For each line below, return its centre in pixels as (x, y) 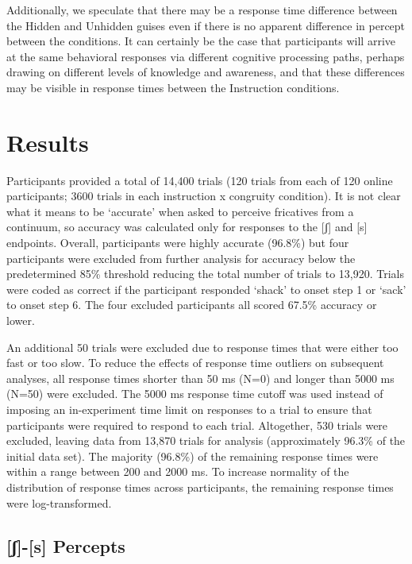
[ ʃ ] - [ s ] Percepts (66, 545)
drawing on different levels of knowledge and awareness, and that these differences (206, 72)
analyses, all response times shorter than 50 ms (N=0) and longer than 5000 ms (200, 378)
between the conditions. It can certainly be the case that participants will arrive (201, 41)
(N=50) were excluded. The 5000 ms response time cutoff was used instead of (195, 394)
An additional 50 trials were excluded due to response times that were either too (202, 347)
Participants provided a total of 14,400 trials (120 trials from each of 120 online (200, 180)
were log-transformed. (59, 502)
